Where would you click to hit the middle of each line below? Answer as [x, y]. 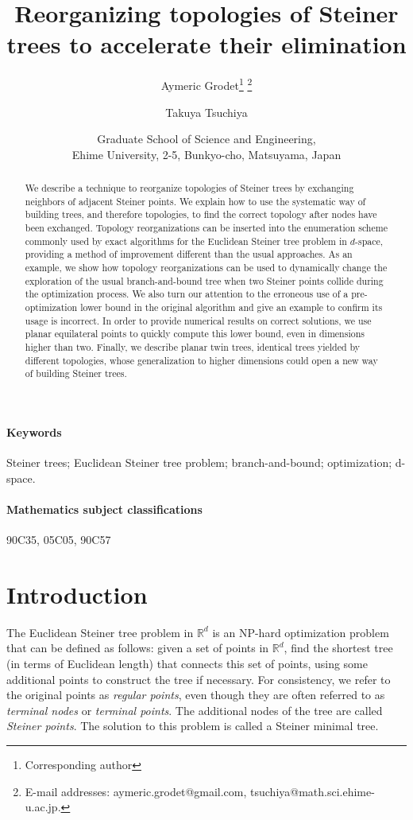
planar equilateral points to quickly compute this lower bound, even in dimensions [195, 334]
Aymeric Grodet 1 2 [206, 84]
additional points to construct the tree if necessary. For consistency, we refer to [199, 679]
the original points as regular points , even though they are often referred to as [196, 695]
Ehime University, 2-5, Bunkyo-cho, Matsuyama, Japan [206, 154]
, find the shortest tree [338, 648]
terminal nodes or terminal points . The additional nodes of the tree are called [195, 710]
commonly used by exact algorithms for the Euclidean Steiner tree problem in [186, 241]
